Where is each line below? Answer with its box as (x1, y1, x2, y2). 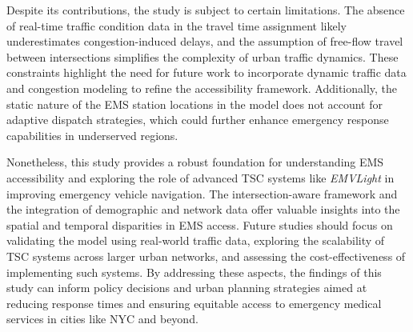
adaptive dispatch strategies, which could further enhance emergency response (6, 111, 389, 128)
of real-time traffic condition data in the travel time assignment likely (6, 17, 347, 34)
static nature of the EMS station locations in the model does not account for (6, 95, 383, 112)
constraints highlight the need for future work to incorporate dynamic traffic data (6, 64, 407, 81)
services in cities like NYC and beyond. (6, 310, 198, 327)
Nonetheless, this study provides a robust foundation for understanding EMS (6, 154, 384, 170)
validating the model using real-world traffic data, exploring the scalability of (6, 232, 385, 249)
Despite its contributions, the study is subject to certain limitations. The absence (6, 2, 405, 18)
